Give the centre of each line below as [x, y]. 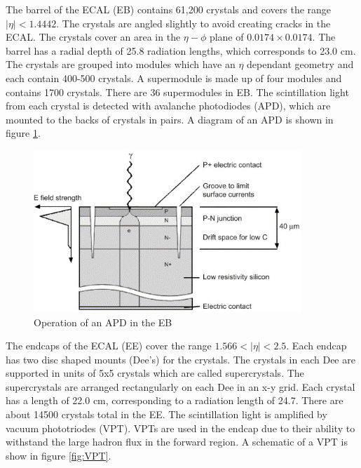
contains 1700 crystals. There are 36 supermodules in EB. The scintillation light [177, 92]
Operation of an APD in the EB [103, 322]
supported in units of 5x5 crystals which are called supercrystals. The [155, 373]
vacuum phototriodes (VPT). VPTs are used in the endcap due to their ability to [180, 428]
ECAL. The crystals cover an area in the [93, 37]
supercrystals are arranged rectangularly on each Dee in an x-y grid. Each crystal [180, 386]
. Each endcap [316, 346]
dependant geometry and [300, 64]
